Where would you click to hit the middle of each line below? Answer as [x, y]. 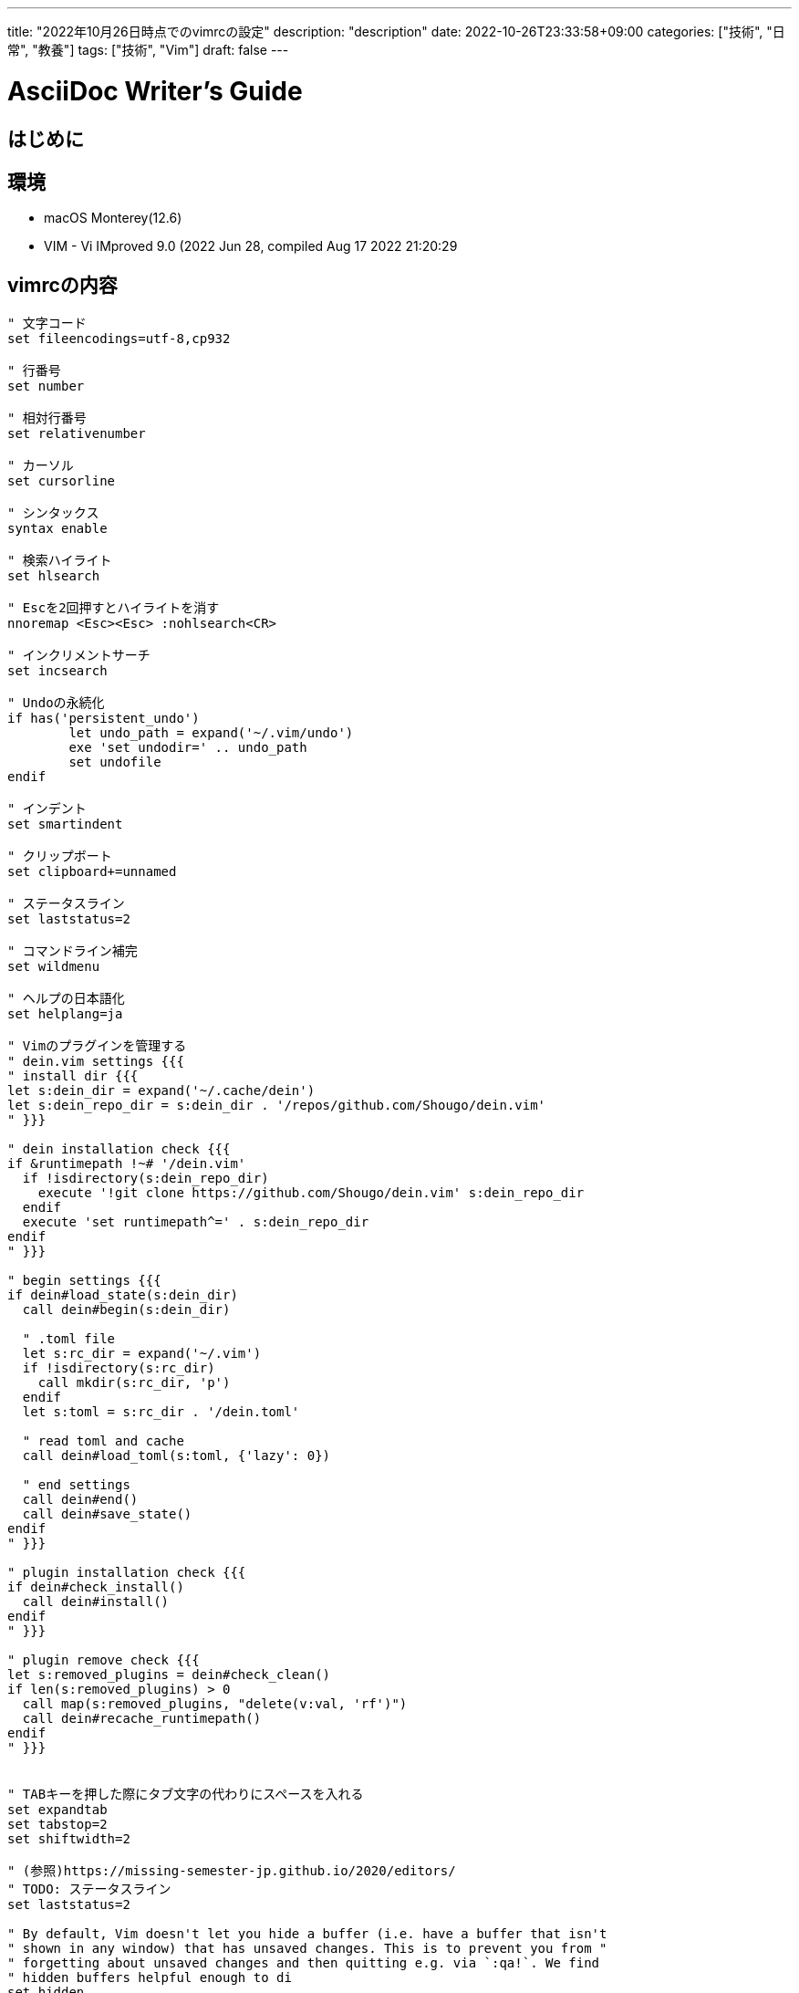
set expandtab [57, 1810]
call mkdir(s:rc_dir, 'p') [134, 1383]
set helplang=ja [65, 1014]
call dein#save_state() [107, 1514]
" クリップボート [60, 856]
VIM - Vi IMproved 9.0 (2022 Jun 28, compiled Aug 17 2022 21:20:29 [251, 246]
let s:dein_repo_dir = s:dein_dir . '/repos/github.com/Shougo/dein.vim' [277, 1106]
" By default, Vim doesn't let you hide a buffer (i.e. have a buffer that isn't [307, 1934]
